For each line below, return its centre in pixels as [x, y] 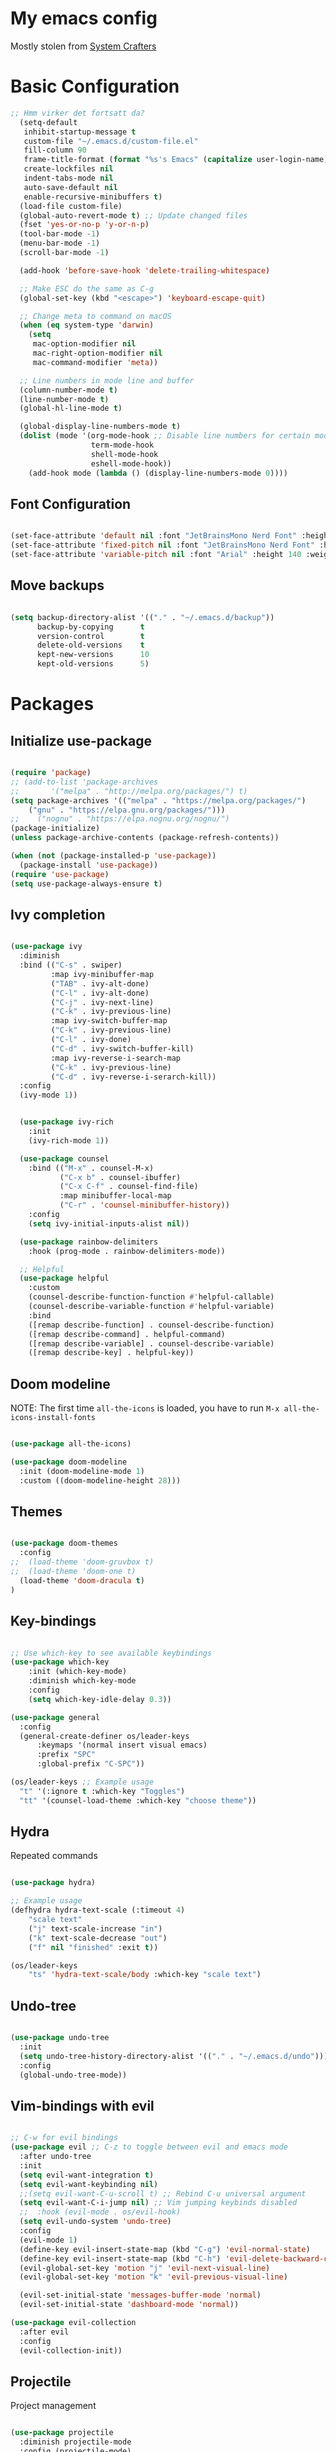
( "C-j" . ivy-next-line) [102, 1002]
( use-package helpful [64, 1278]
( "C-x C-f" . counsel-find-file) [129, 1187]
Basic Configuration [95, 86]
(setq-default [48, 122]
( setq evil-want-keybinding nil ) [89, 2184]
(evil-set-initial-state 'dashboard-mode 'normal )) [129, 2305]
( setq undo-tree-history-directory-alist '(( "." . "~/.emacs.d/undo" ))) [174, 2056]
